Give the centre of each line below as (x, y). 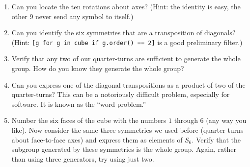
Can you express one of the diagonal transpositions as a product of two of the (128, 84)
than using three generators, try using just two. (83, 158)
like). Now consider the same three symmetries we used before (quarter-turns (127, 130)
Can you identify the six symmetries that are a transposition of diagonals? (124, 33)
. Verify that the (216, 139)
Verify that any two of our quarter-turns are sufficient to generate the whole (126, 59)
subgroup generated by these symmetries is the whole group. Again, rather (124, 149)
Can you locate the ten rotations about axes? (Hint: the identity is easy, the (126, 6)
